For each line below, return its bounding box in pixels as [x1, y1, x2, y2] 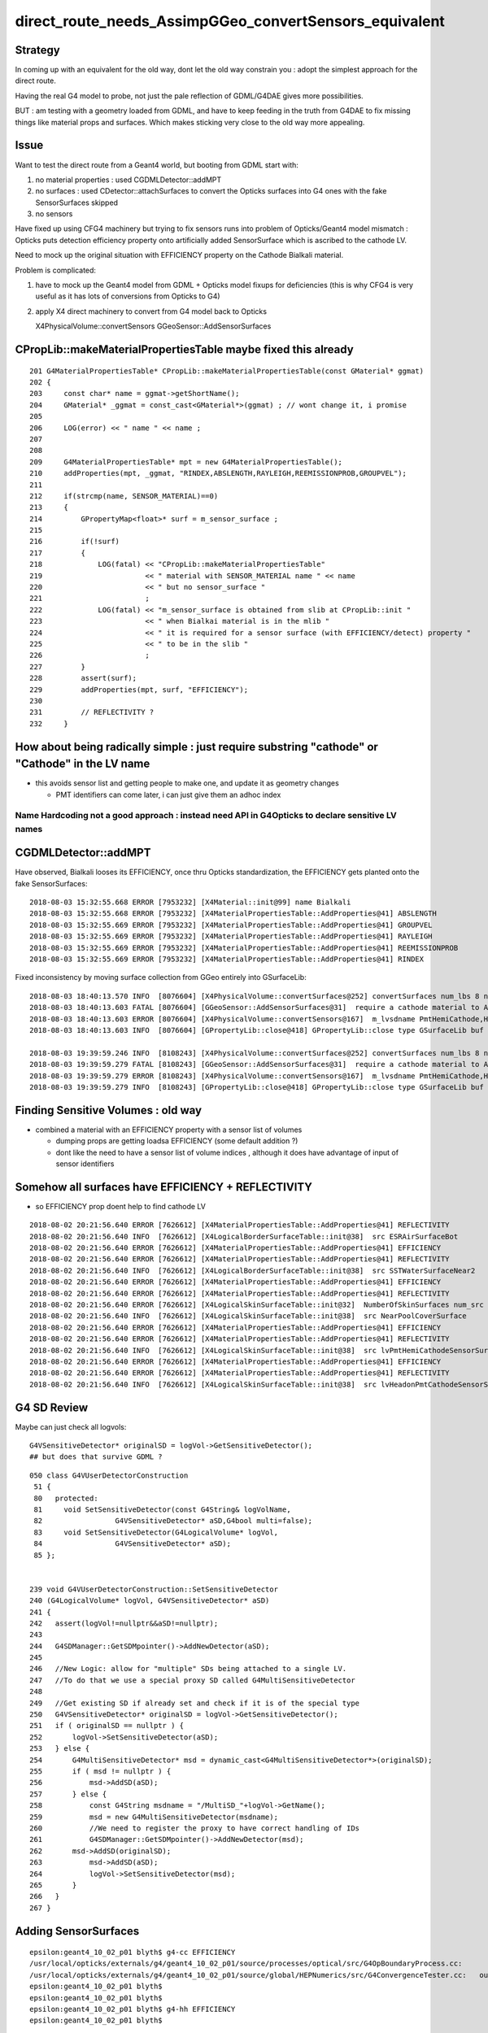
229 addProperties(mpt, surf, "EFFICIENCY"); [29, 685, 248, 694]
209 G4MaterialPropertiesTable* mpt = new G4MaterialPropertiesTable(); [29, 457, 343, 467]
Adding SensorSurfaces [15, 1924, 140, 1938]
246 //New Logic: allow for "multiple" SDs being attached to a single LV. [29, 1664, 347, 1674]
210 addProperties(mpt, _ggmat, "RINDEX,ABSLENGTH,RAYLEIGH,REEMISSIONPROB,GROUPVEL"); [29, 468, 407, 478]
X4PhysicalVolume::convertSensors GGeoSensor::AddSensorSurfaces [35, 321, 272, 331]
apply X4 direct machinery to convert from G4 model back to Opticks [35, 306, 268, 316]
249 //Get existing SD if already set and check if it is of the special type [29, 1698, 360, 1708]
